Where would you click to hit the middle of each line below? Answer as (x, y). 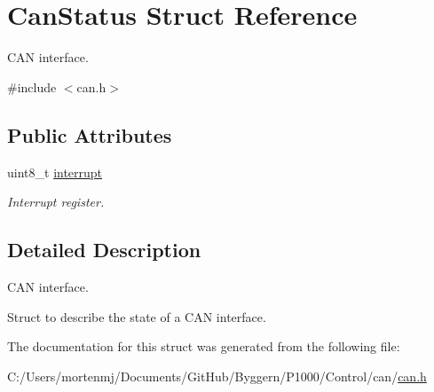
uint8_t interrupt (55, 172)
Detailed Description (104, 250)
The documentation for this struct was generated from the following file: (204, 346)
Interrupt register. (56, 202)
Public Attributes (90, 134)
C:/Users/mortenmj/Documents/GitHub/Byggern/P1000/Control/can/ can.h (217, 376)
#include (32, 86)
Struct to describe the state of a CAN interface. (137, 316)
